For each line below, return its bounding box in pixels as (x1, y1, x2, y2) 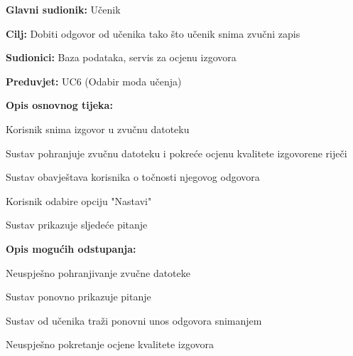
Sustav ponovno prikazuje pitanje (6, 289, 151, 304)
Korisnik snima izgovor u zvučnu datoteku (6, 121, 190, 136)
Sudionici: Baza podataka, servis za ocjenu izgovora (6, 50, 237, 65)
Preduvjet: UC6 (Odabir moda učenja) (6, 73, 182, 88)
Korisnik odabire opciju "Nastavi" (6, 193, 152, 208)
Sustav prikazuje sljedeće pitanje (6, 217, 148, 232)
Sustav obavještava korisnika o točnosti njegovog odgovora (6, 169, 260, 184)
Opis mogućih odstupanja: (6, 241, 136, 256)
